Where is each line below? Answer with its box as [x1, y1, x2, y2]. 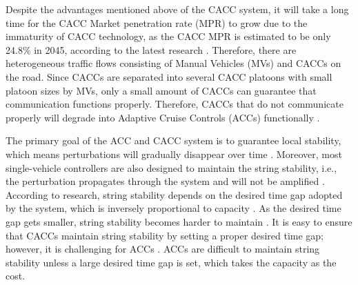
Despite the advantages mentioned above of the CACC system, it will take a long [6, 2, 349, 16]
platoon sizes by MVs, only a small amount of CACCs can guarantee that [6, 83, 317, 97]
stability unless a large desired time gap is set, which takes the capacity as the [6, 255, 337, 269]
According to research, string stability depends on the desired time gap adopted [6, 187, 343, 202]
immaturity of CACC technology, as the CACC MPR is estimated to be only [6, 29, 331, 43]
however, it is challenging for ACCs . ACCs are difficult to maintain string [6, 242, 320, 256]
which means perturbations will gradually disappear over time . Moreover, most [6, 146, 342, 161]
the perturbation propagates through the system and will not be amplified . [6, 174, 325, 188]
